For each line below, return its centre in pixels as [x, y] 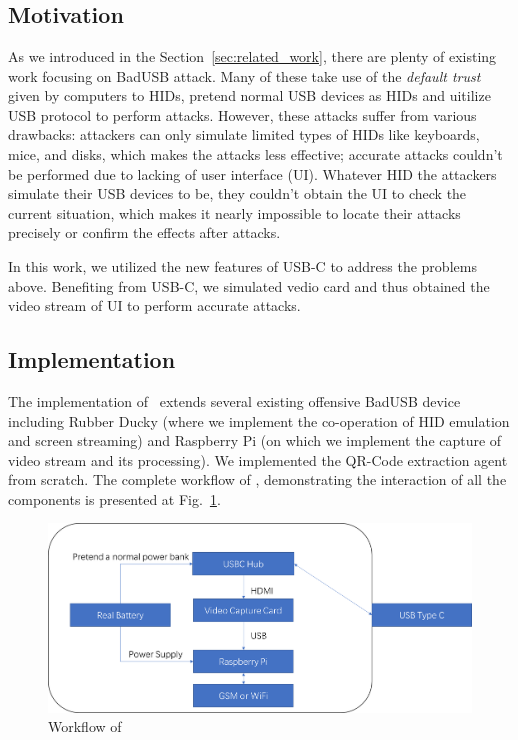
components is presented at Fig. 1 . [114, 498]
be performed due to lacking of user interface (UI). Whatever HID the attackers [252, 173]
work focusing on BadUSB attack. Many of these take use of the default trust [244, 75]
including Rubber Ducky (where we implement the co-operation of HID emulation [259, 420]
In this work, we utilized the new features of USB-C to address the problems [242, 265]
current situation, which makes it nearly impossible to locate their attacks [234, 212]
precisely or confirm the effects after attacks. [144, 232]
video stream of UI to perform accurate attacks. [154, 305]
